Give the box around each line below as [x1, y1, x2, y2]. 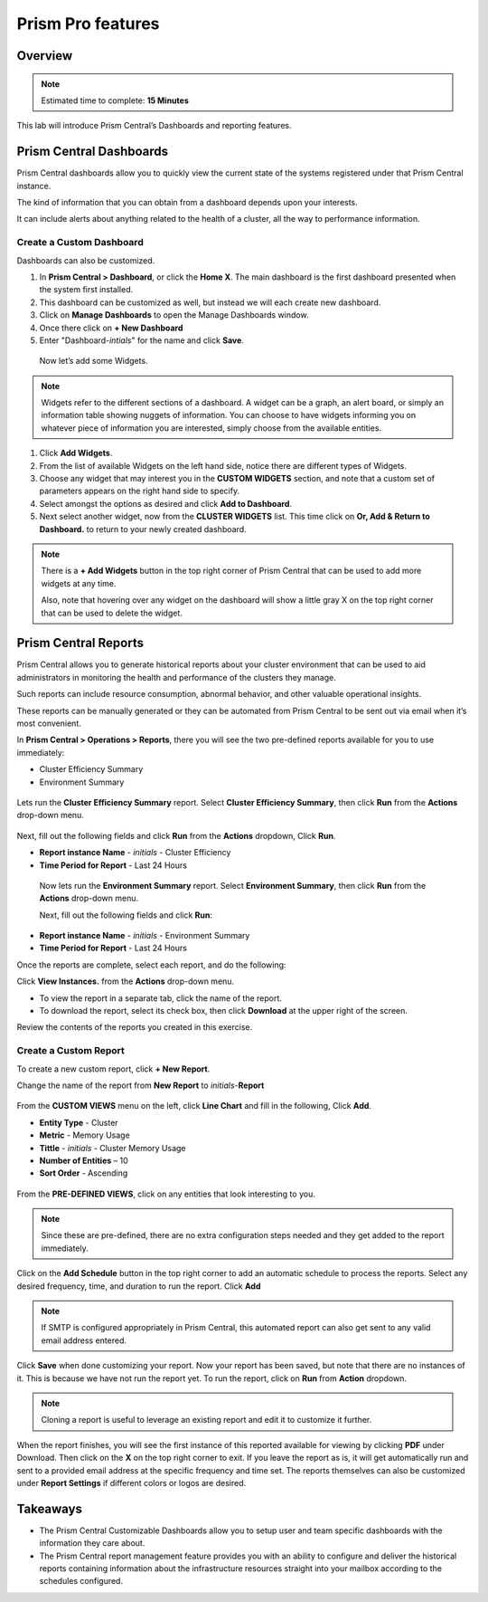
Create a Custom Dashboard [16, 236, 144, 249]
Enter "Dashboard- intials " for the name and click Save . [39, 335, 244, 346]
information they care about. [39, 1538, 145, 1549]
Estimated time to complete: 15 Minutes [41, 95, 189, 106]
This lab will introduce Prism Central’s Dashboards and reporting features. [16, 120, 292, 131]
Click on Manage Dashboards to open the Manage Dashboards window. [39, 310, 309, 320]
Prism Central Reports [16, 635, 145, 651]
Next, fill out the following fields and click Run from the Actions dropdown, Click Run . [16, 830, 336, 841]
